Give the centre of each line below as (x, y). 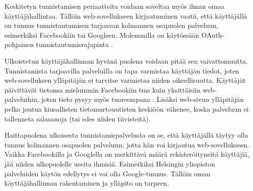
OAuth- (213, 35)
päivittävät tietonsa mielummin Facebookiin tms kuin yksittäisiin (103, 89)
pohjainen (19, 44)
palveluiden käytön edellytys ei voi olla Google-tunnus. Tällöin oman (107, 173)
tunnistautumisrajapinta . (74, 44)
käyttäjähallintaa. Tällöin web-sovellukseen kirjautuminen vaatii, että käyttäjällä (126, 15)
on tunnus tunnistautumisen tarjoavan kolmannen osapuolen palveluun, (112, 25)
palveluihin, (22, 99)
